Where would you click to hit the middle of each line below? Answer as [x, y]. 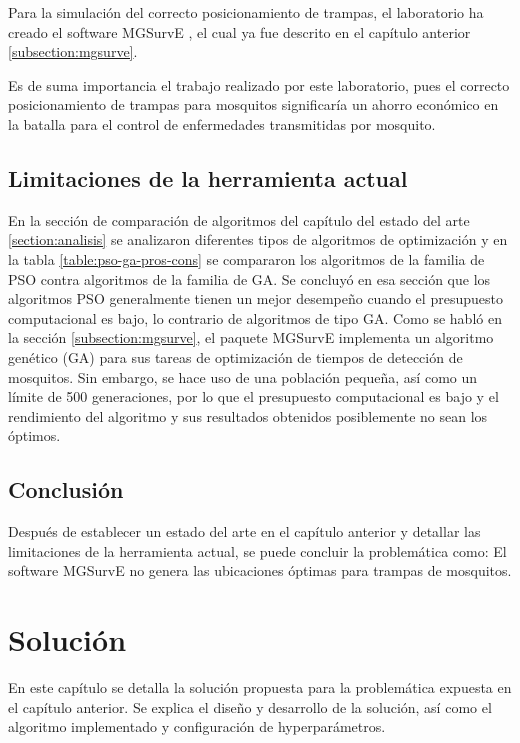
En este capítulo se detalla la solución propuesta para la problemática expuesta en [260, 687]
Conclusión [66, 489]
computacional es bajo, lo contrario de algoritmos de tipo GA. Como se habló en [255, 317]
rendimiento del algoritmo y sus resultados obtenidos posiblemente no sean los [248, 415]
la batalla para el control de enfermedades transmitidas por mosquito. [222, 123]
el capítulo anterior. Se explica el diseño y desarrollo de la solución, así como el [250, 706]
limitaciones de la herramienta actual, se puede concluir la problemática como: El [257, 550]
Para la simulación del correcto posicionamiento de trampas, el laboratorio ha [246, 12]
